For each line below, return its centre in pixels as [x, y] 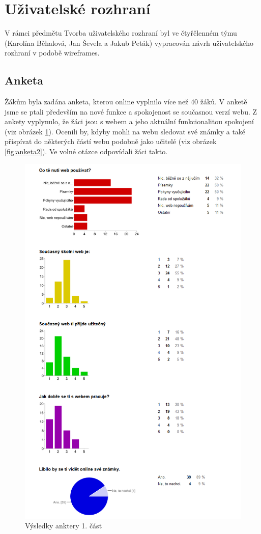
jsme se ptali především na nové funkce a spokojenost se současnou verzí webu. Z [131, 111]
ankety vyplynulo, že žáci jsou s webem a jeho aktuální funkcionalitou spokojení [129, 121]
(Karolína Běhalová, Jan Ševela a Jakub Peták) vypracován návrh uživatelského [129, 43]
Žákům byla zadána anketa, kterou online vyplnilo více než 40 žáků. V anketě [126, 102]
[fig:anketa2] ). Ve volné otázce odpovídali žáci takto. [86, 151]
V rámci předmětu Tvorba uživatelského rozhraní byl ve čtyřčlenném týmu [121, 33]
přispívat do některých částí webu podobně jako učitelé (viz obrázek [111, 141]
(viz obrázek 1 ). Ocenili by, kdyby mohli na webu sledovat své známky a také [125, 131]
